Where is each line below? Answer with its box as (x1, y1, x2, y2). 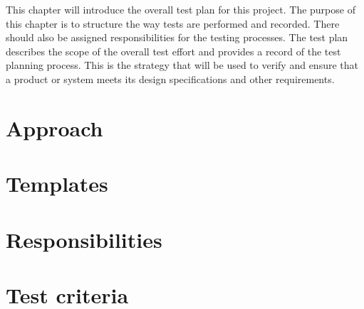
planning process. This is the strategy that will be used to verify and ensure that (6, 58, 358, 72)
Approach (6, 113, 103, 142)
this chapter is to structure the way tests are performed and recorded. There (6, 16, 340, 31)
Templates (6, 169, 108, 198)
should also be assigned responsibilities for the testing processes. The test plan (6, 30, 348, 45)
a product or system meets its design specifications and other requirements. (6, 71, 335, 86)
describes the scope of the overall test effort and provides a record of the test (6, 43, 341, 58)
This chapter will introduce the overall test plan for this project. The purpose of (6, 2, 355, 16)
